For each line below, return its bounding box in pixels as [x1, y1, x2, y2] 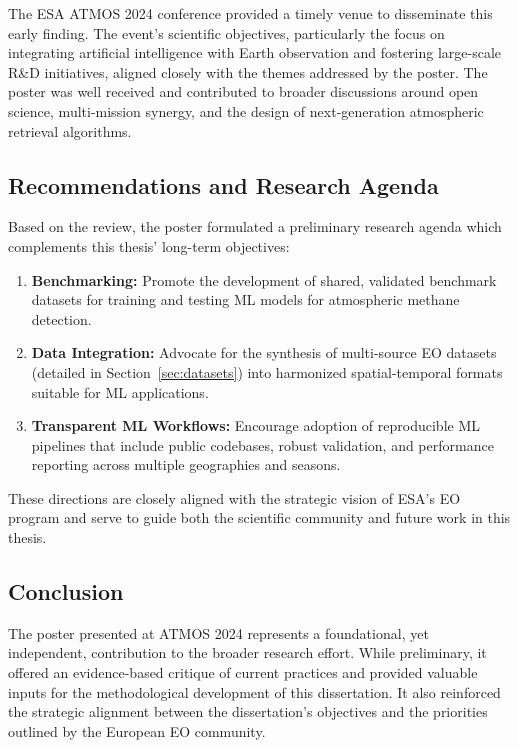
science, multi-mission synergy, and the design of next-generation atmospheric [8, 100, 484, 121]
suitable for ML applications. [31, 381, 209, 402]
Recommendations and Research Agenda [8, 169, 439, 200]
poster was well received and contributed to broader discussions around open [8, 81, 479, 102]
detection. [31, 308, 92, 329]
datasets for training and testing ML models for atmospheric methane [31, 289, 460, 310]
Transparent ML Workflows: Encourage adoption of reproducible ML [31, 415, 480, 436]
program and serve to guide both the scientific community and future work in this [8, 507, 511, 528]
